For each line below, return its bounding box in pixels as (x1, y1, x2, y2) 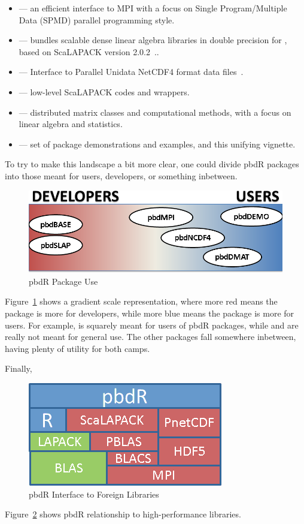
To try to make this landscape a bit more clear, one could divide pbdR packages (5, 158, 299, 170)
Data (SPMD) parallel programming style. (19, 13, 175, 26)
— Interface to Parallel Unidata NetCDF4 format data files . (19, 65, 244, 78)
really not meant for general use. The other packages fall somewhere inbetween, (5, 330, 296, 343)
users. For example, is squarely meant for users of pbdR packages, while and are (5, 318, 299, 331)
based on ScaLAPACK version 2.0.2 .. (19, 45, 159, 58)
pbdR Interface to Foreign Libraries (29, 487, 159, 500)
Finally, (5, 362, 32, 375)
